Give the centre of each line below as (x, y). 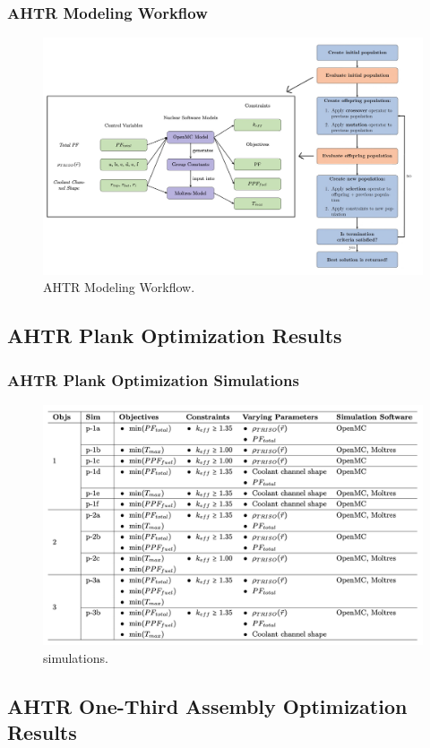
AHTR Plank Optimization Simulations (153, 379)
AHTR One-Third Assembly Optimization (207, 705)
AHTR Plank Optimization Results (175, 335)
